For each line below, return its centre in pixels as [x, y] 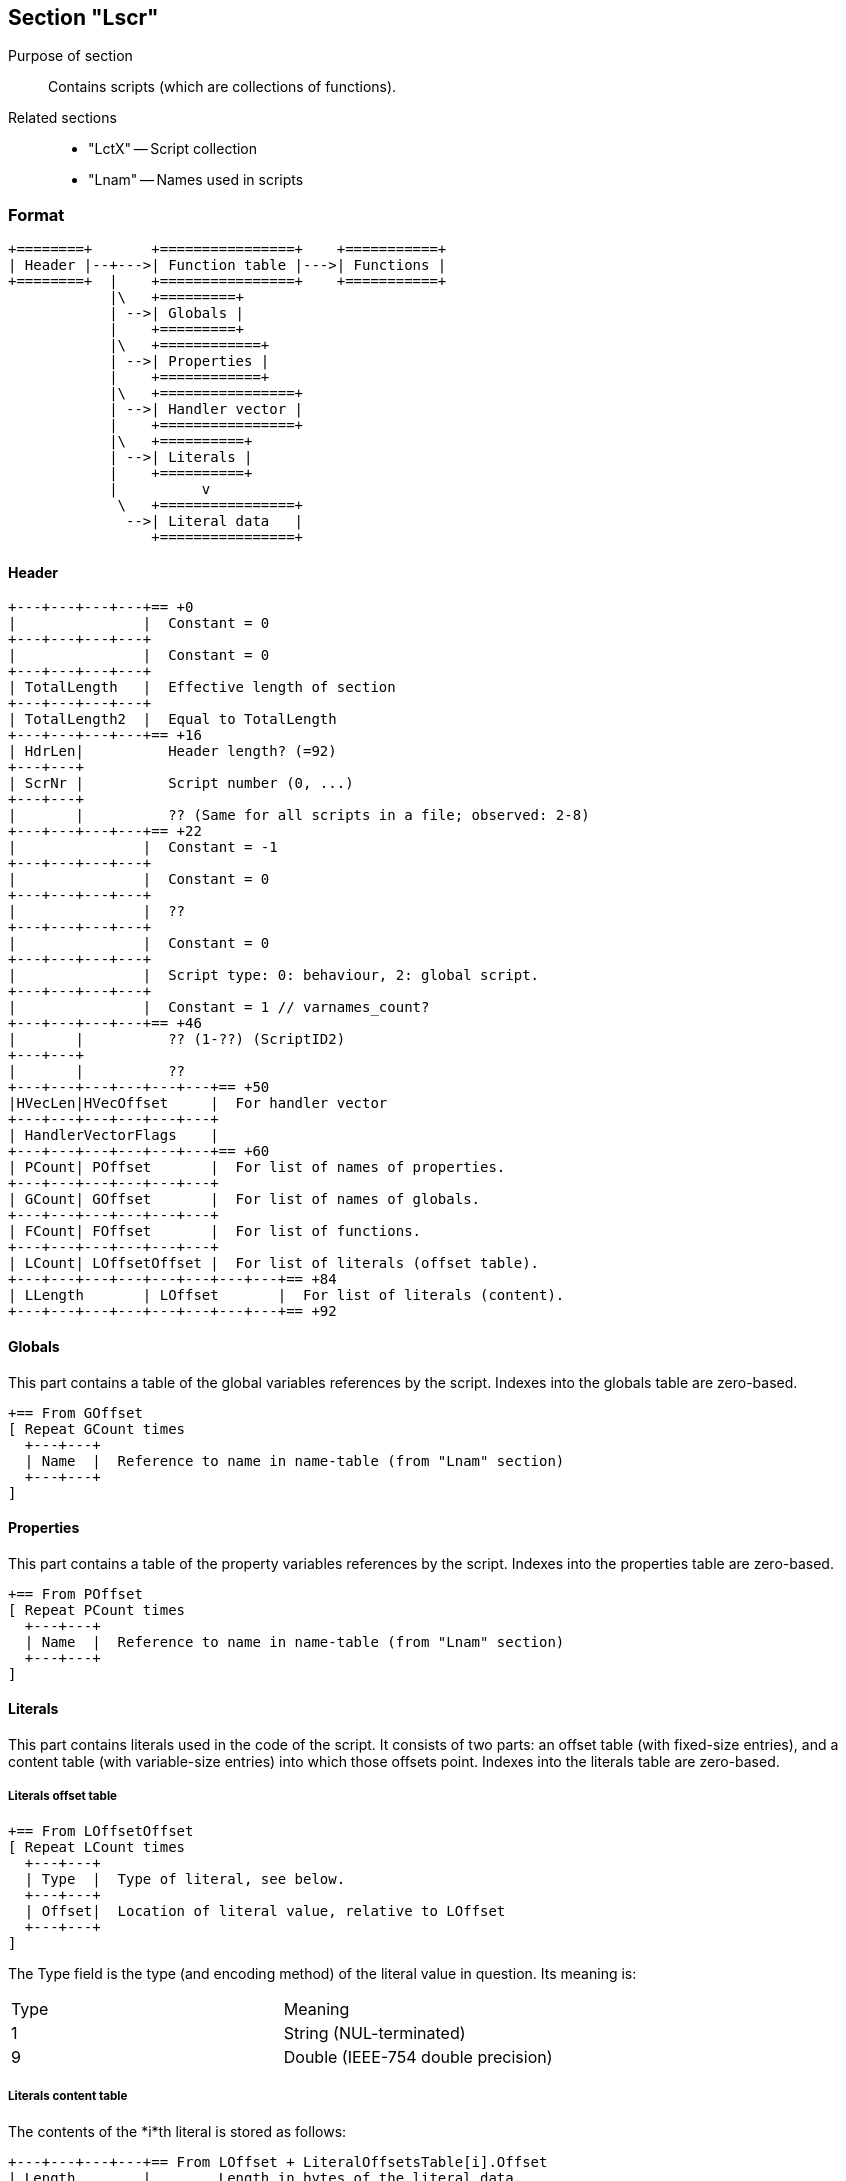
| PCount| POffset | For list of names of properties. [257, 1167]
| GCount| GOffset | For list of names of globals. [244, 1199]
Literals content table [68, 2096]
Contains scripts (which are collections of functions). [222, 87]
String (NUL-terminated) [374, 2032]
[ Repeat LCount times [97, 1846]
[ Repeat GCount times [97, 1428]
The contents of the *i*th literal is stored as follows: [177, 2131]
